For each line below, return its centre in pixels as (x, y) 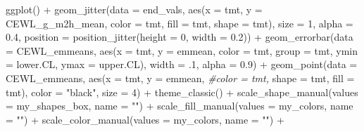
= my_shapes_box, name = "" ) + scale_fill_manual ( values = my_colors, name (180, 106)
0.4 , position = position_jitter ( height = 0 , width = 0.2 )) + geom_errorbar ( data (180, 37)
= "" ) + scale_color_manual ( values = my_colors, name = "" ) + (145, 119)
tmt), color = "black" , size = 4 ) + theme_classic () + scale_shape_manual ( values (182, 92)
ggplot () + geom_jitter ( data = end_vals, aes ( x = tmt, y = (134, 9)
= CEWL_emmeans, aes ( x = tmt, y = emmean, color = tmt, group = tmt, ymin (182, 50)
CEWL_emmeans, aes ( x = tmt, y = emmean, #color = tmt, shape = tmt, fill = (180, 78)
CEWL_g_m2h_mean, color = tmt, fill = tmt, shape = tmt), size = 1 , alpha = (180, 23)
